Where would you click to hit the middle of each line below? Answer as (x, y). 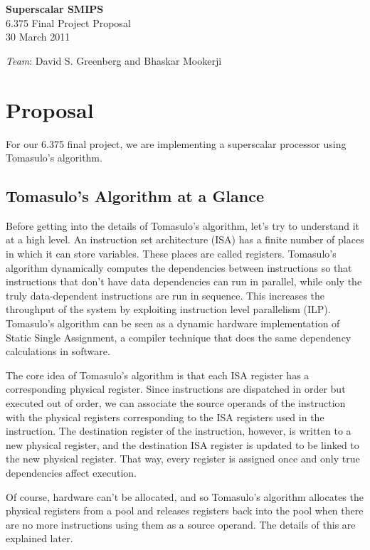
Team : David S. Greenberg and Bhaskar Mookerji (114, 60)
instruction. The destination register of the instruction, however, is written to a (179, 431)
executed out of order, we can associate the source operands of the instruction (176, 403)
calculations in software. (58, 351)
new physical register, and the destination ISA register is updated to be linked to (183, 444)
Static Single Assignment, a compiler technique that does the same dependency (179, 337)
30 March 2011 (38, 37)
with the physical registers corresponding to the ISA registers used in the (165, 417)
